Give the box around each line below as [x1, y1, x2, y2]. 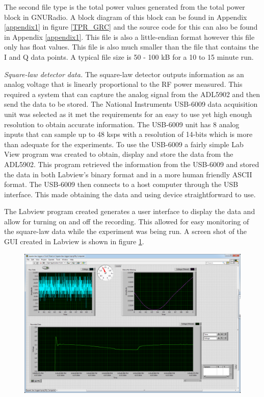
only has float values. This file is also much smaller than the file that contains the [4, 41, 259, 52]
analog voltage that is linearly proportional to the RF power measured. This [4, 79, 243, 89]
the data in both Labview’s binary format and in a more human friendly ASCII [4, 169, 252, 179]
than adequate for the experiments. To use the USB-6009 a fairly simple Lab [4, 138, 244, 149]
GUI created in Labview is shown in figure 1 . [4, 236, 144, 247]
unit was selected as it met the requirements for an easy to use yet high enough [4, 108, 252, 119]
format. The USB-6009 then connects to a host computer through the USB [4, 179, 239, 190]
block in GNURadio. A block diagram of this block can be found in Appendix [4, 11, 247, 22]
